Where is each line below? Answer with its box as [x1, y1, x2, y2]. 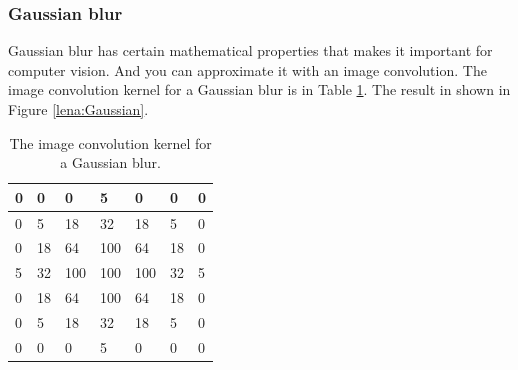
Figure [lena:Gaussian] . [8, 99, 149, 119]
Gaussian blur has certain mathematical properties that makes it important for [8, 40, 493, 61]
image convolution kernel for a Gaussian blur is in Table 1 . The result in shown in [8, 79, 511, 100]
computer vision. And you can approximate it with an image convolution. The [8, 59, 487, 80]
